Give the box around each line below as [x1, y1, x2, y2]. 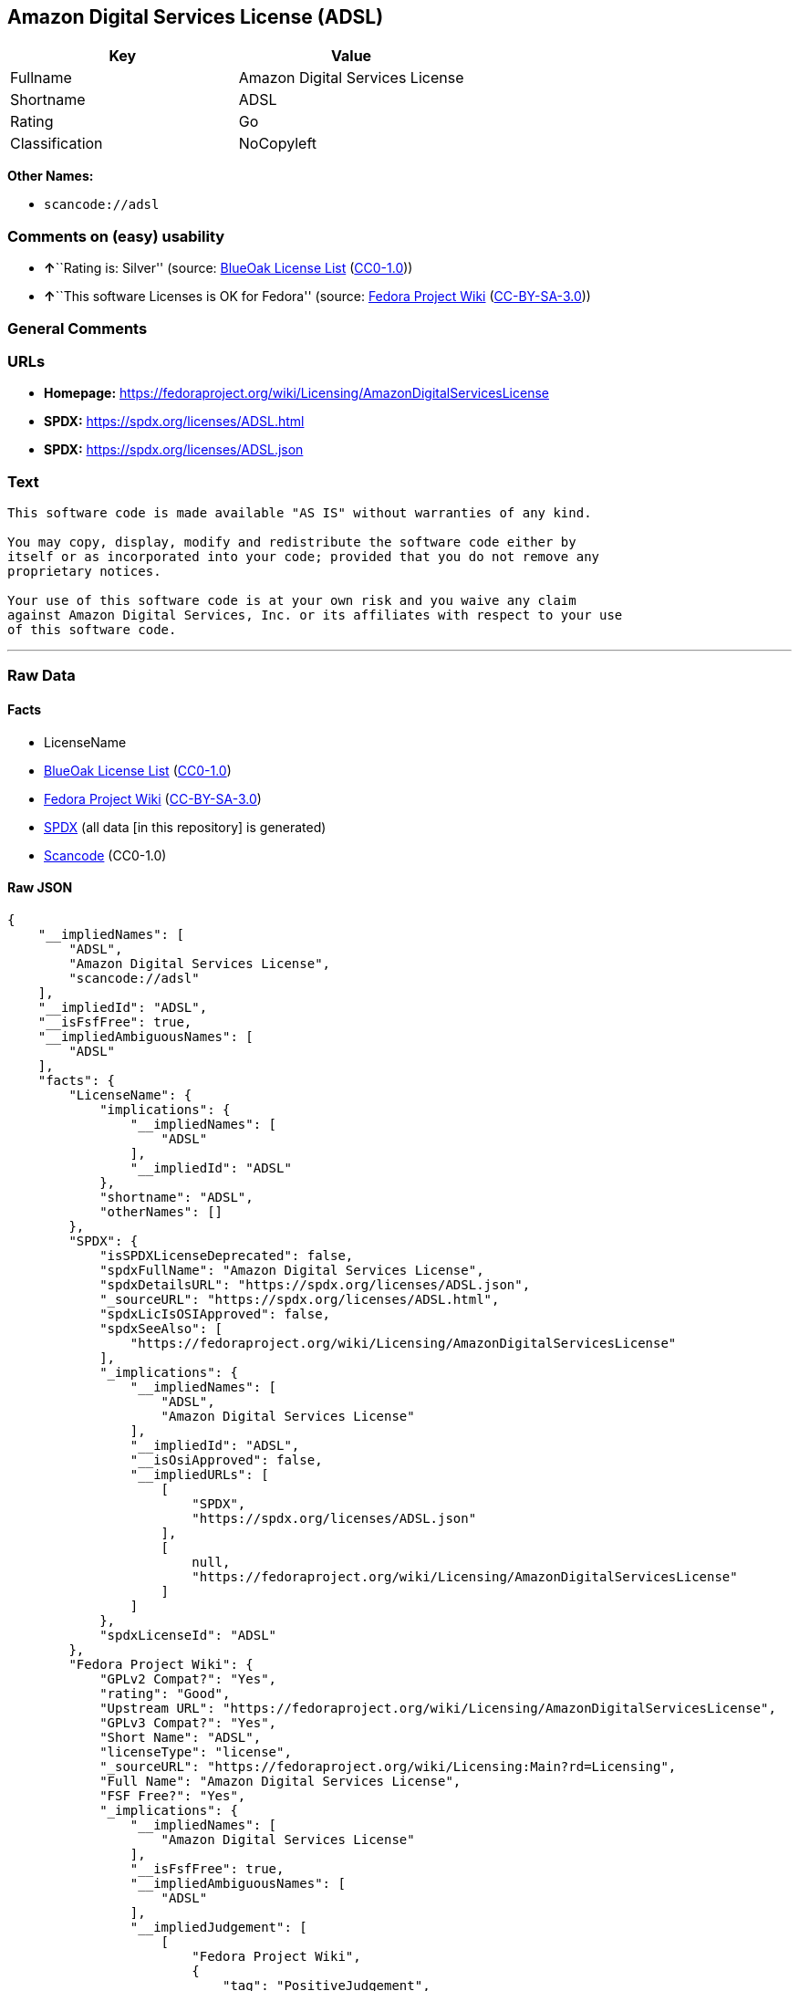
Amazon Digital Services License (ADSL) [7, 5, 384, 28]
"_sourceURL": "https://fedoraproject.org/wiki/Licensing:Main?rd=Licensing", [99, 1758, 677, 1774]
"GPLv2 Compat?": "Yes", [99, 1671, 277, 1686]
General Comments [7, 318, 148, 338]
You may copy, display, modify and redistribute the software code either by [7, 535, 576, 550]
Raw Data [7, 666, 76, 685]
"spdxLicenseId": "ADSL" [99, 1627, 277, 1642]
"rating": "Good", [99, 1685, 231, 1701]
